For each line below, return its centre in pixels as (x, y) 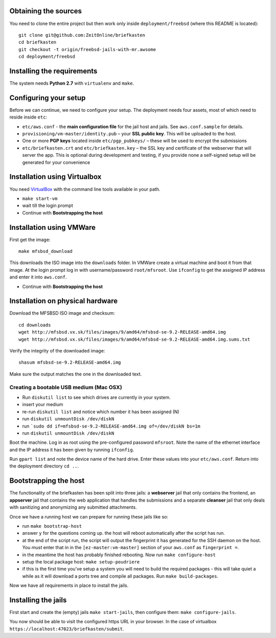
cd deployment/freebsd (47, 57)
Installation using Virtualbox (55, 177)
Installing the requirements (53, 71)
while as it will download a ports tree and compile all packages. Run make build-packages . (120, 576)
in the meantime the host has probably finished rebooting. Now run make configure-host (119, 555)
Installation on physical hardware (64, 301)
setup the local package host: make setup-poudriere (81, 561)
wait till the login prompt (48, 206)
